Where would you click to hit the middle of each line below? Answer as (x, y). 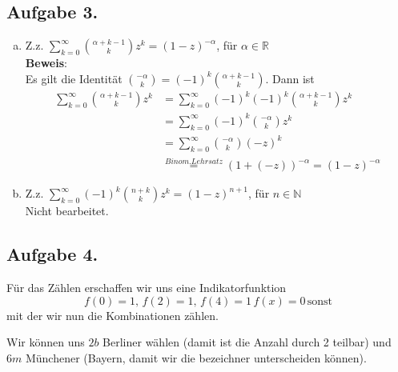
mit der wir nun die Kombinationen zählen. (113, 315)
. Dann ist (290, 78)
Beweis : (46, 63)
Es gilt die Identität (74, 78)
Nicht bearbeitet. (67, 211)
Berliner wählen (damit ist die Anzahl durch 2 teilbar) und (247, 342)
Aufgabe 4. (52, 254)
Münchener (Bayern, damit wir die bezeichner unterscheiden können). (196, 357)
